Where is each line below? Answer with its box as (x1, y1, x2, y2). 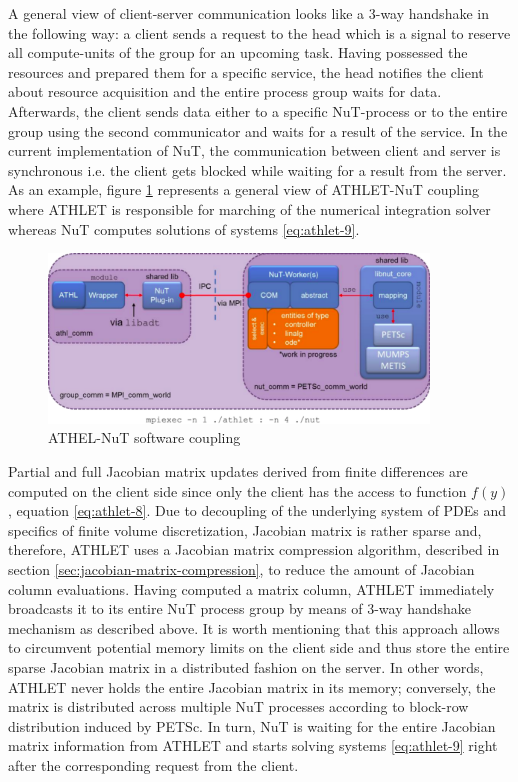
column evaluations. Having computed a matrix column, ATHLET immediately (8, 578, 495, 599)
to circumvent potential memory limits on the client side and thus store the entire (8, 637, 510, 658)
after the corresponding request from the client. (8, 754, 299, 775)
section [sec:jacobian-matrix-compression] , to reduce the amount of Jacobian (8, 558, 475, 579)
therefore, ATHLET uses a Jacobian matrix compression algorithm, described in (8, 539, 500, 560)
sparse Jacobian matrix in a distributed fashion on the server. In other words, (8, 656, 484, 677)
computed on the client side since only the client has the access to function (8, 480, 467, 501)
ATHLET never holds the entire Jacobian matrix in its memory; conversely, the (8, 676, 496, 697)
